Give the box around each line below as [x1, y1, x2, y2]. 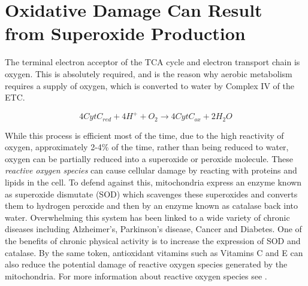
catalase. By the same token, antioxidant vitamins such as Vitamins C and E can [5, 246, 303, 258]
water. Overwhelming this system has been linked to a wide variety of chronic [5, 211, 290, 223]
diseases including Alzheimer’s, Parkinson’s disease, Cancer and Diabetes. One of [5, 223, 302, 235]
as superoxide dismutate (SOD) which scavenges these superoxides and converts [5, 187, 298, 200]
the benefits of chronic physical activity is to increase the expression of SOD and [5, 234, 301, 247]
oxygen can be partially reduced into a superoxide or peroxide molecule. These [5, 152, 294, 165]
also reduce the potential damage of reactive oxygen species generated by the [5, 258, 288, 270]
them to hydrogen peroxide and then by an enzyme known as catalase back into [5, 199, 298, 212]
